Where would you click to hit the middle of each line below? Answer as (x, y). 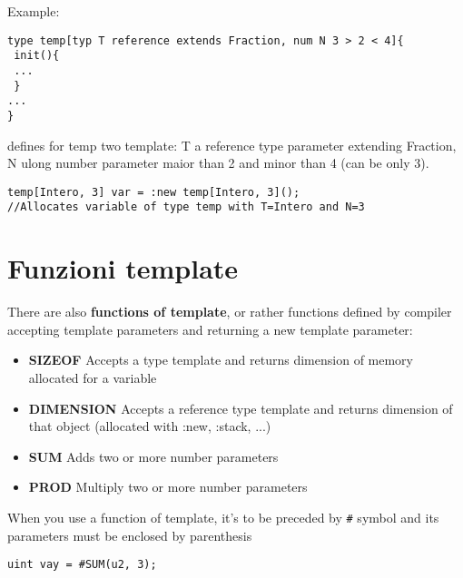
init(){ (37, 56)
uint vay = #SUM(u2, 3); (82, 565)
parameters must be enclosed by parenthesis (130, 535)
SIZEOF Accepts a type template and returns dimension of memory (221, 360)
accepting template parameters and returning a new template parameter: (210, 329)
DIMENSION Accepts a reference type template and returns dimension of (241, 408)
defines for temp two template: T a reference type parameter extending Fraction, (232, 145)
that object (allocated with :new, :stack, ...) (150, 426)
